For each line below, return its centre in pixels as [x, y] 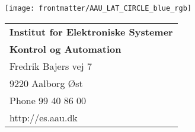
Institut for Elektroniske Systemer [91, 31]
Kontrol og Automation [65, 49]
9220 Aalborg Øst [46, 83]
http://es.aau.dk [44, 117]
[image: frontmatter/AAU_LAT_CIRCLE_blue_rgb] [98, 8]
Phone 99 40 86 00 [48, 100]
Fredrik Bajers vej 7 [51, 66]
